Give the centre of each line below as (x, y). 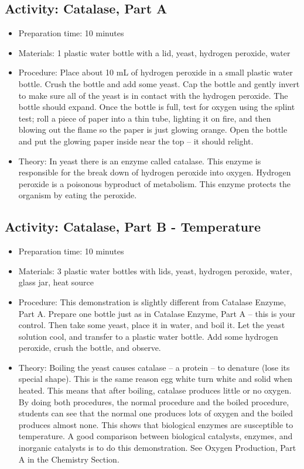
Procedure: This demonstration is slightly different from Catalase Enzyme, (152, 301)
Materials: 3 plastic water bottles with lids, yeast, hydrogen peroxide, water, (155, 270)
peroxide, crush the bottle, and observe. (90, 348)
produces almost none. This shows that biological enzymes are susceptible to (156, 424)
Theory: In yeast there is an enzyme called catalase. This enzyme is (140, 161)
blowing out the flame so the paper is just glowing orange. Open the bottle (153, 130)
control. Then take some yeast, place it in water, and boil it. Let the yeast (152, 325)
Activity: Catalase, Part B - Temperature (133, 227)
